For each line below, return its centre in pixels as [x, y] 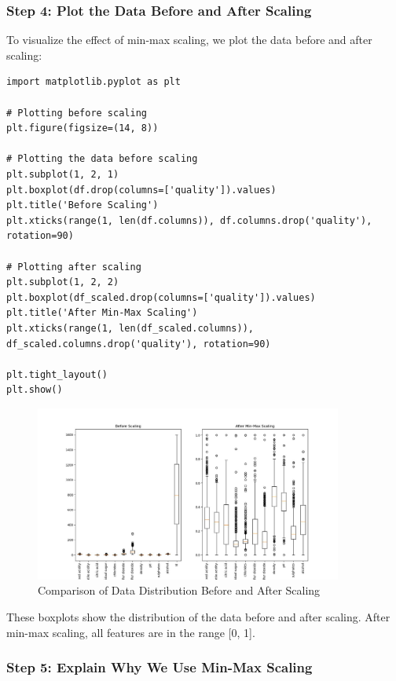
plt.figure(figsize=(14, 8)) [82, 128]
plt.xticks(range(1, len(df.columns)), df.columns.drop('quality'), [189, 220]
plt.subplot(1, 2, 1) [63, 174]
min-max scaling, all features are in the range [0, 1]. [131, 632]
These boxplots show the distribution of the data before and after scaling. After [198, 617]
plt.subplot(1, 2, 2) [63, 282]
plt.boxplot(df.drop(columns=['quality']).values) [141, 190]
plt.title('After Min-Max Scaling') [102, 313]
